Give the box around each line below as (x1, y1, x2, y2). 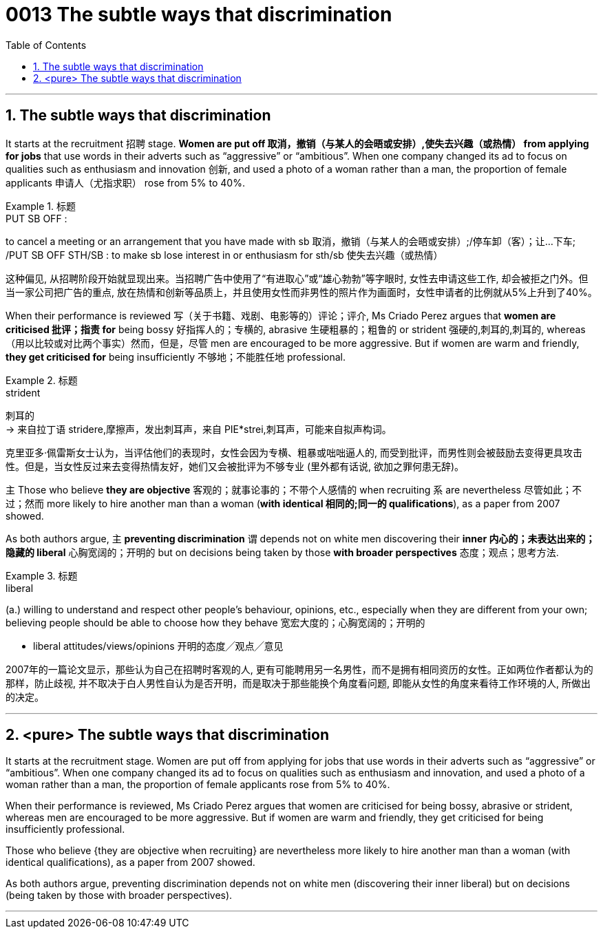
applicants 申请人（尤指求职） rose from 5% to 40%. (6, 176, 245, 189)
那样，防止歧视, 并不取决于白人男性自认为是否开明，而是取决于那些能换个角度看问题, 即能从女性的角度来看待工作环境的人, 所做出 (6, 677, 591, 689)
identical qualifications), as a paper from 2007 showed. (6, 856, 255, 869)
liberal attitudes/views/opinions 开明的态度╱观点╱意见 (33, 639, 284, 652)
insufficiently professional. (6, 823, 125, 836)
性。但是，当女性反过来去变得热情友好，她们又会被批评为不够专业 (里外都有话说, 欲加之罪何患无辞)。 (6, 460, 465, 472)
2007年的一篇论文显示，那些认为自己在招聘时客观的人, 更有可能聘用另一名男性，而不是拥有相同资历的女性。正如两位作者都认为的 (6, 663, 593, 675)
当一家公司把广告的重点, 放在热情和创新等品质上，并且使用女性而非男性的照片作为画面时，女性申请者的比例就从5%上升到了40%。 (6, 286, 597, 298)
